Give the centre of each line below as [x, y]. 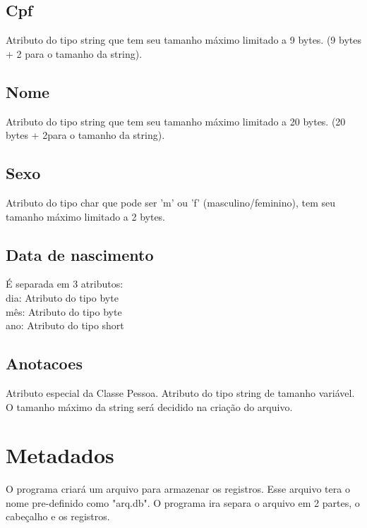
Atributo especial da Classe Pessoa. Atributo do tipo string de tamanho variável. [180, 392]
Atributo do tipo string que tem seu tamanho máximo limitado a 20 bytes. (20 [176, 121]
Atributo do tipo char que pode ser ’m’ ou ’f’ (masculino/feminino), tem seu [171, 202]
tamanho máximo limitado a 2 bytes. [86, 216]
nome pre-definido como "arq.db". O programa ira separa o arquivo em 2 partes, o [183, 502]
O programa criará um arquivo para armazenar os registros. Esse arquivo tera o [178, 489]
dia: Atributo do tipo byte [62, 297]
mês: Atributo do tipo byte [64, 311]
